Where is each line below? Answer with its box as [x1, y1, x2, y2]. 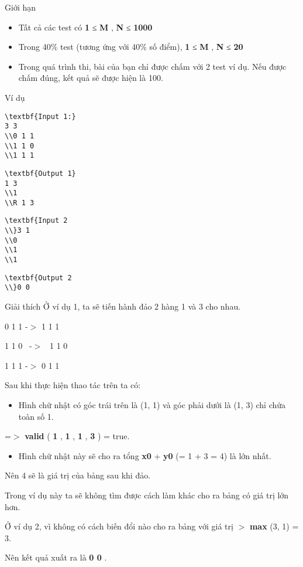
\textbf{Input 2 [5, 216, 68, 225]
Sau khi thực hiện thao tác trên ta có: [5, 379, 141, 391]
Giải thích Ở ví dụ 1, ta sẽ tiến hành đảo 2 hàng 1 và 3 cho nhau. [5, 300, 241, 313]
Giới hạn [5, 1, 36, 13]
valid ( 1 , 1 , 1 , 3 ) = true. [25, 430, 130, 442]
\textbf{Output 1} [5, 169, 76, 178]
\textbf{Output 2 [5, 273, 72, 282]
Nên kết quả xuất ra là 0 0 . [5, 551, 107, 563]
